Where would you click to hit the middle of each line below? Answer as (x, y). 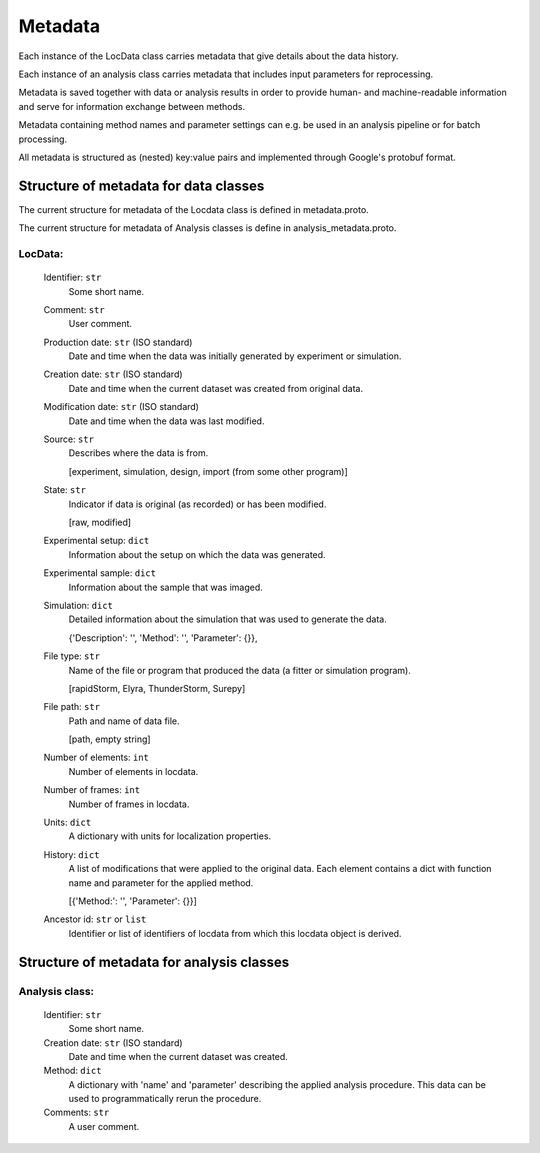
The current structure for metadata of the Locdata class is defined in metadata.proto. (193, 209)
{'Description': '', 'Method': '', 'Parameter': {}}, (163, 637)
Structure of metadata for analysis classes (154, 961)
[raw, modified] (100, 522)
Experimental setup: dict (96, 541)
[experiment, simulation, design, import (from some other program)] (208, 471)
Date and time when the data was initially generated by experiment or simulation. (235, 356)
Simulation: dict (78, 605)
